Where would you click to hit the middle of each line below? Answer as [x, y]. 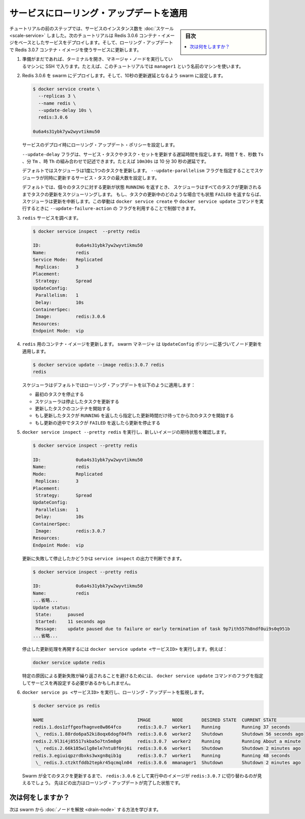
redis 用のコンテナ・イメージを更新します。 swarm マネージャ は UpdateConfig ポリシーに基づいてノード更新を [142, 344]
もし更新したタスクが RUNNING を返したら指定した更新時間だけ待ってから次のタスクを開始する [134, 416]
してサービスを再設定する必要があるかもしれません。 [78, 683]
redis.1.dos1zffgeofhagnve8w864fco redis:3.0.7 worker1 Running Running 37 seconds [161, 727]
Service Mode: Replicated [68, 260]
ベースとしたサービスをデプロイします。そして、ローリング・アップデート [96, 43]
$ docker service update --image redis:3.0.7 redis [99, 365]
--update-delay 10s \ [65, 110]
